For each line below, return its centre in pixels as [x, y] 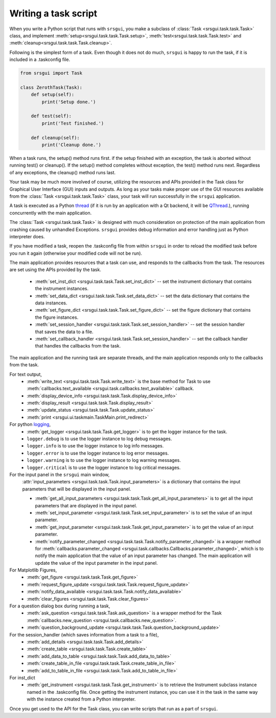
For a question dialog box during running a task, [60, 606]
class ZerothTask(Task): [51, 87]
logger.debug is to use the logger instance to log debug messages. [99, 439]
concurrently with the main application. [51, 213]
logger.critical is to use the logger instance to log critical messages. [104, 467]
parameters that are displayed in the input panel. [86, 505]
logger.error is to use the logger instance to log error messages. [98, 453]
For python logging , [30, 424]
